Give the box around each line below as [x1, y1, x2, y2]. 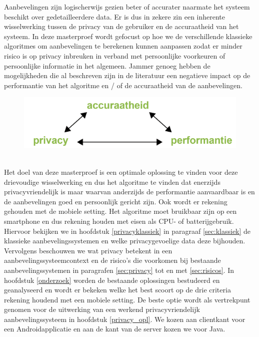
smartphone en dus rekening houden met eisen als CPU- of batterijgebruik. [4, 215, 234, 226]
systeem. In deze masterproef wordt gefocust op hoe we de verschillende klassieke [4, 31, 252, 41]
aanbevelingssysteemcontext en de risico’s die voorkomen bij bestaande [4, 255, 221, 265]
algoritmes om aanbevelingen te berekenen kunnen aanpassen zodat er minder [4, 41, 242, 51]
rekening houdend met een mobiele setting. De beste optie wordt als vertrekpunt [4, 294, 250, 304]
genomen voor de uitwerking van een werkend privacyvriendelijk [4, 304, 200, 314]
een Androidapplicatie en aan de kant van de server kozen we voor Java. [4, 323, 225, 334]
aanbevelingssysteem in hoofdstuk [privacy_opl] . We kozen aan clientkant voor [4, 313, 245, 324]
